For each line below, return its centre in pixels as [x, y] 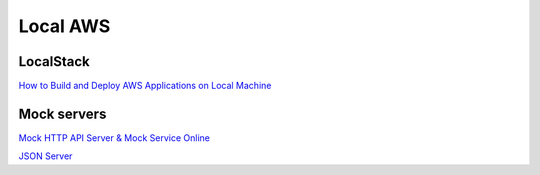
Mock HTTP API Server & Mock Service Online [114, 137]
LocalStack [54, 61]
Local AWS [64, 26]
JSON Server [45, 156]
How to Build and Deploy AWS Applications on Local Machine [145, 86]
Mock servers [62, 113]
